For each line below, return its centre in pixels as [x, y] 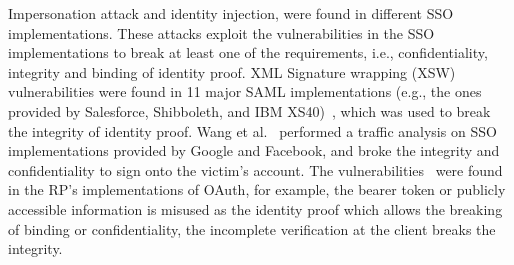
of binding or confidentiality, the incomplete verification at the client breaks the [252, 228]
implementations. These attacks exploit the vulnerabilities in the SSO [221, 32]
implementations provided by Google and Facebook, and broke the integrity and [254, 150]
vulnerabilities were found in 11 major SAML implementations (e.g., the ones [245, 91]
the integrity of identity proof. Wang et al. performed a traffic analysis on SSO [252, 130]
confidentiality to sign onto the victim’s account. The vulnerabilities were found [255, 169]
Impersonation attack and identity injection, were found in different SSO [231, 13]
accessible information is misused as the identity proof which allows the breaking [255, 208]
